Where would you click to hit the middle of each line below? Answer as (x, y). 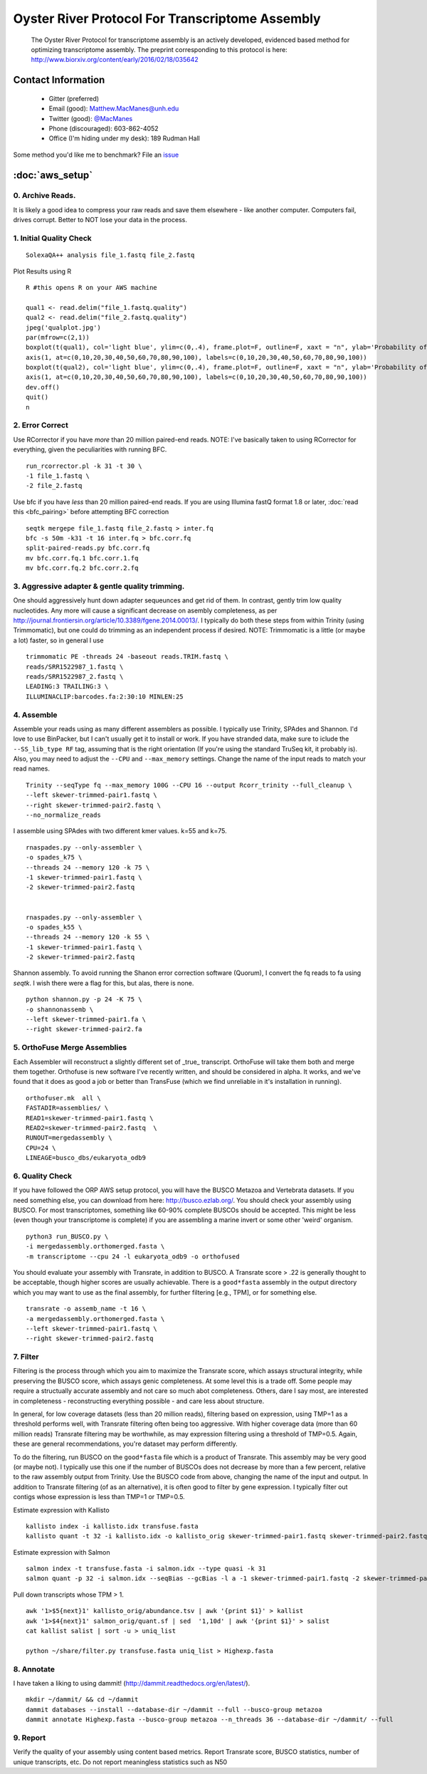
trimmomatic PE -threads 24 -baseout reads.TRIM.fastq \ (127, 657)
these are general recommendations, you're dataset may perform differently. (125, 1444)
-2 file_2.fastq (54, 486)
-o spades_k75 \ (54, 857)
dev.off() (43, 387)
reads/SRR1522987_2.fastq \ (75, 676)
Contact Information (59, 80)
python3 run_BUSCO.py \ (67, 1236)
